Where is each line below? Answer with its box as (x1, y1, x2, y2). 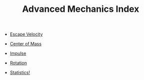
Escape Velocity (9, 31, 43, 38)
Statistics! (9, 70, 31, 76)
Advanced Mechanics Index (22, 3, 140, 15)
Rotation (9, 60, 27, 66)
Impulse (9, 50, 26, 56)
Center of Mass (9, 41, 42, 47)
